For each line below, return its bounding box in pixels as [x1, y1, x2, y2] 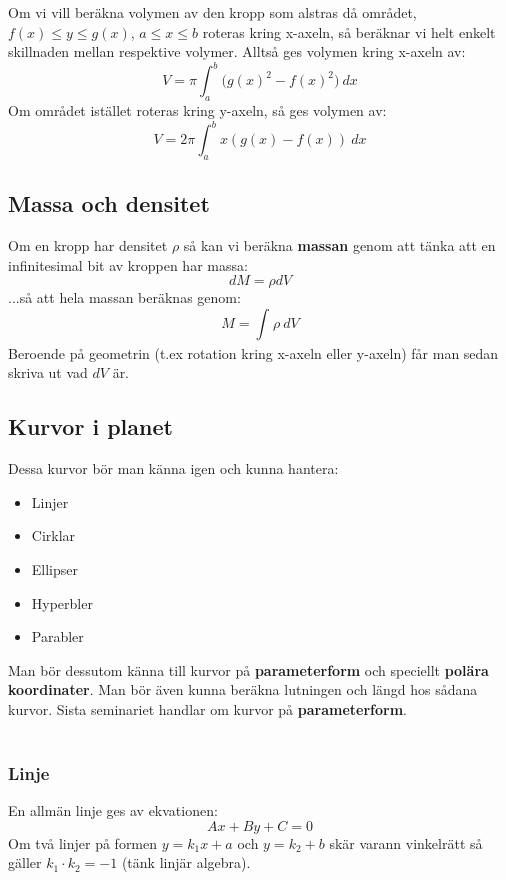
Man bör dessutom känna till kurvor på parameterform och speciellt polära [8, 659, 489, 680]
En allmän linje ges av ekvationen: [8, 800, 218, 821]
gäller [8, 852, 42, 873]
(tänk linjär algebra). [121, 852, 251, 873]
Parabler [31, 626, 84, 647]
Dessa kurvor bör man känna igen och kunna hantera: [8, 458, 339, 479]
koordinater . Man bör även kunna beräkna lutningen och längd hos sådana [8, 679, 478, 700]
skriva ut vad [8, 362, 88, 383]
